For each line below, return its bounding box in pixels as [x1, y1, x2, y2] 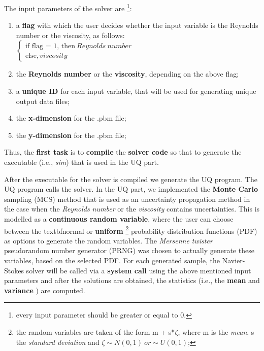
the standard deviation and [16, 336, 100, 347]
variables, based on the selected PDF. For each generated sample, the [4, 255, 220, 265]
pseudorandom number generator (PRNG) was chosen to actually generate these [4, 245, 254, 256]
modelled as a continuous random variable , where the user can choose [4, 213, 234, 224]
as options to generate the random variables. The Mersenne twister [4, 235, 213, 245]
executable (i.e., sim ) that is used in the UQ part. [4, 157, 159, 167]
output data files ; [16, 95, 70, 106]
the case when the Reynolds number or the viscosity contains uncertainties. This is [4, 203, 260, 214]
